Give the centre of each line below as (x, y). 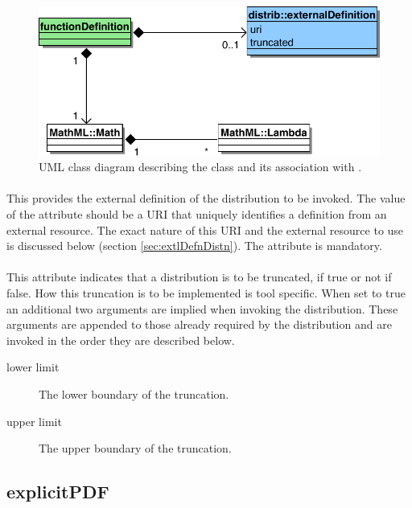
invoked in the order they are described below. (121, 340)
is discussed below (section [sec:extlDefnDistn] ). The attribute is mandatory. (194, 246)
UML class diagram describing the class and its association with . (200, 167)
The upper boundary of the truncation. (135, 448)
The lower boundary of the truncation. (134, 393)
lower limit (33, 367)
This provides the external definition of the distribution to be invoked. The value (206, 198)
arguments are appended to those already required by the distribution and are (199, 324)
